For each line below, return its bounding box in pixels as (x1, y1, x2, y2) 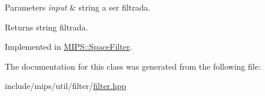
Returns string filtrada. (5, 20, 88, 33)
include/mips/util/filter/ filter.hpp (5, 80, 127, 92)
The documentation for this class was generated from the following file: (5, 60, 261, 72)
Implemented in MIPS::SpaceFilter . (5, 40, 132, 53)
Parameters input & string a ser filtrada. (5, 1, 151, 13)
